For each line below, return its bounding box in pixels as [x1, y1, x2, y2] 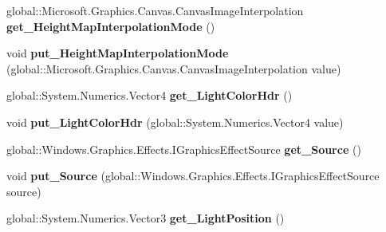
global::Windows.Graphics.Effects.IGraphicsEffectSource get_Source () [6, 140, 361, 157]
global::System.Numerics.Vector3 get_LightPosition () [6, 210, 285, 226]
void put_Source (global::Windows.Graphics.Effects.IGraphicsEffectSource [6, 167, 380, 184]
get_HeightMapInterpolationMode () [6, 18, 215, 34]
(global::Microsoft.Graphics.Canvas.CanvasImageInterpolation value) [6, 60, 341, 77]
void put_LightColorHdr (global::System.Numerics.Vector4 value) [6, 113, 344, 130]
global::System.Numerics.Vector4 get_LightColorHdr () [6, 87, 293, 104]
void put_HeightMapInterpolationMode [6, 45, 229, 61]
